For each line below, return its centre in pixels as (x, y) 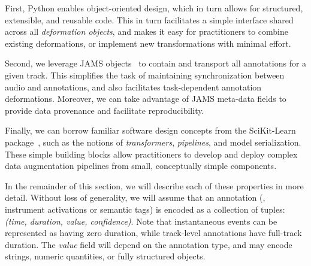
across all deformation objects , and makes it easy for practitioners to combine (147, 31)
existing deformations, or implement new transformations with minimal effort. (148, 43)
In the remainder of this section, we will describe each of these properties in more (154, 185)
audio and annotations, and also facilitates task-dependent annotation (133, 87)
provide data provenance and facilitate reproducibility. (105, 110)
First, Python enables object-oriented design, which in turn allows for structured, (154, 8)
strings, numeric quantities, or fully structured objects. (105, 256)
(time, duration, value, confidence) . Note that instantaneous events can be (141, 221)
